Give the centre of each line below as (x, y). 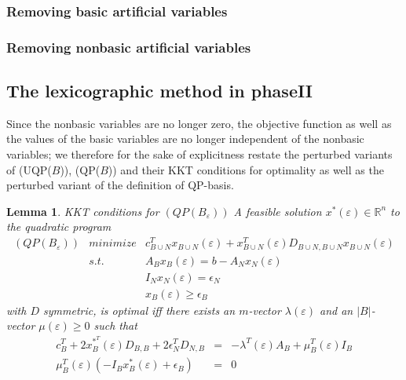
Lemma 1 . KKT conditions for (83, 211)
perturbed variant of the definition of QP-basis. (120, 185)
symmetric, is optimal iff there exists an (139, 310)
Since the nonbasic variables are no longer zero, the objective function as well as (199, 123)
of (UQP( (29, 169)
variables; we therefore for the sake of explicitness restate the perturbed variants (199, 154)
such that (115, 325)
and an (336, 310)
